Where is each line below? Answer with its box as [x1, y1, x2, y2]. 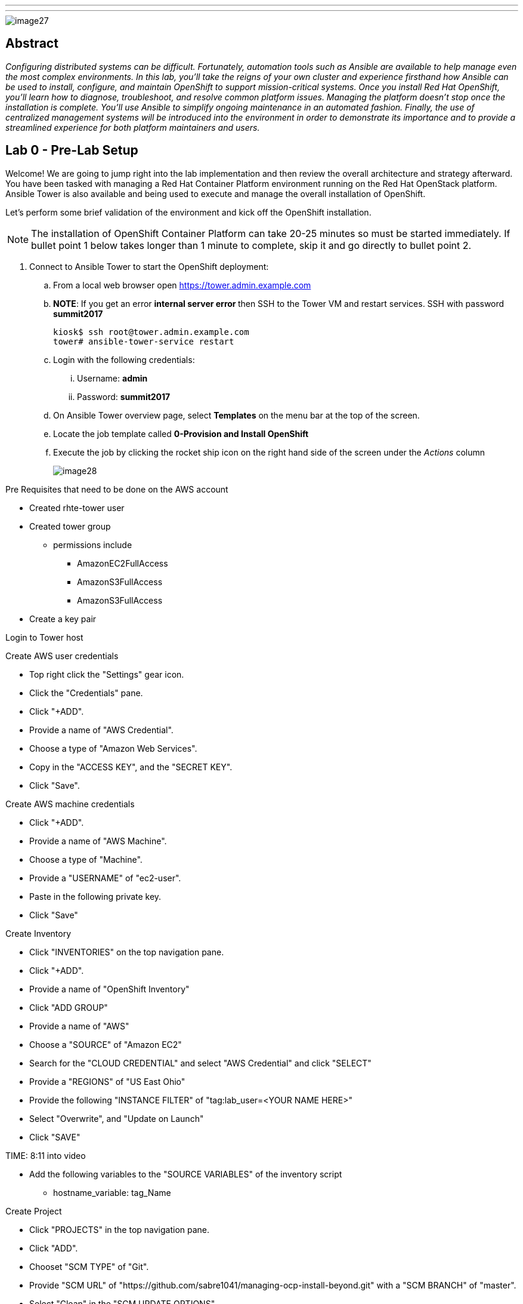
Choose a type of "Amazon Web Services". [29, 743, 197, 754]
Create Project [5, 1205, 62, 1216]
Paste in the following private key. [29, 891, 162, 902]
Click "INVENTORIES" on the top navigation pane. [29, 946, 224, 957]
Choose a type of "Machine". [29, 854, 143, 865]
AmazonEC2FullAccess [77, 558, 168, 568]
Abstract [5, 36, 58, 51]
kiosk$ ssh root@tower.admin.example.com [53, 327, 249, 337]
